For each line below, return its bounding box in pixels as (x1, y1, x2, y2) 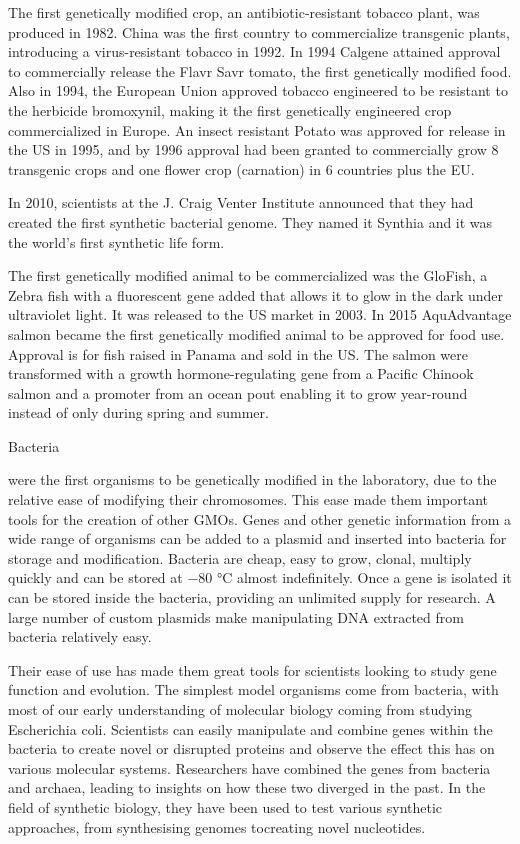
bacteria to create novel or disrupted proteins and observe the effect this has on (8, 738, 495, 759)
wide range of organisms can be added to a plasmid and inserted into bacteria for (8, 528, 507, 549)
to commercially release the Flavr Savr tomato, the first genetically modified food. (8, 60, 512, 81)
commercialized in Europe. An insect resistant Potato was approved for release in (8, 119, 506, 140)
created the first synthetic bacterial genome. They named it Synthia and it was (8, 211, 493, 232)
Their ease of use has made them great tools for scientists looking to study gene (8, 659, 497, 680)
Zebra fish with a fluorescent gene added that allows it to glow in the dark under (8, 284, 504, 305)
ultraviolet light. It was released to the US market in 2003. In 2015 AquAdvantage (8, 304, 512, 325)
